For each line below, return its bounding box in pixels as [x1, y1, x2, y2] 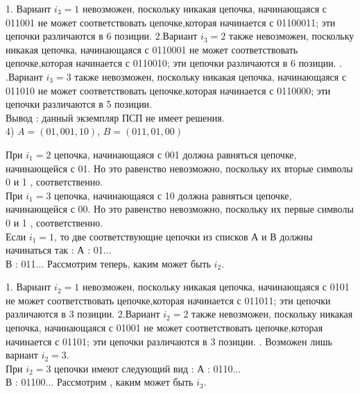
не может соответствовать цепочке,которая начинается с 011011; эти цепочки [6, 293, 331, 307]
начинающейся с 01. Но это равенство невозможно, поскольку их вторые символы [6, 161, 353, 175]
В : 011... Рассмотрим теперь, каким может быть [6, 256, 211, 270]
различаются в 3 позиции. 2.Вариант [6, 306, 160, 321]
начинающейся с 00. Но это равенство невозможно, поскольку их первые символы [6, 202, 354, 216]
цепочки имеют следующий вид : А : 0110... [54, 361, 241, 375]
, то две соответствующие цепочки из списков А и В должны [54, 229, 313, 243]
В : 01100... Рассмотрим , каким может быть [6, 375, 194, 389]
